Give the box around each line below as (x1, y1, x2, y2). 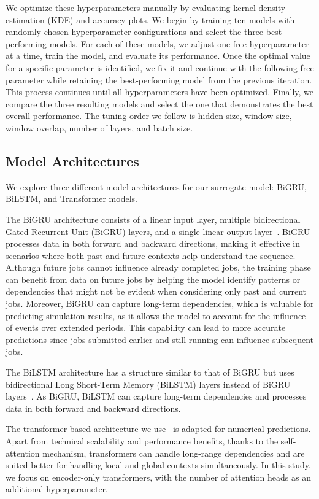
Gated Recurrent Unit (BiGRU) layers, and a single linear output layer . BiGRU (6, 225, 310, 238)
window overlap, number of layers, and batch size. (6, 121, 193, 134)
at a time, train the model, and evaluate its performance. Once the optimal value (6, 49, 310, 62)
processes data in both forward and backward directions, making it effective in (6, 237, 301, 250)
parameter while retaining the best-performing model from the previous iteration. (6, 73, 312, 86)
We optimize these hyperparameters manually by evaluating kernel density (6, 1, 286, 14)
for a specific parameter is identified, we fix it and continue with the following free (6, 61, 314, 74)
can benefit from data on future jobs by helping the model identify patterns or (6, 273, 301, 285)
